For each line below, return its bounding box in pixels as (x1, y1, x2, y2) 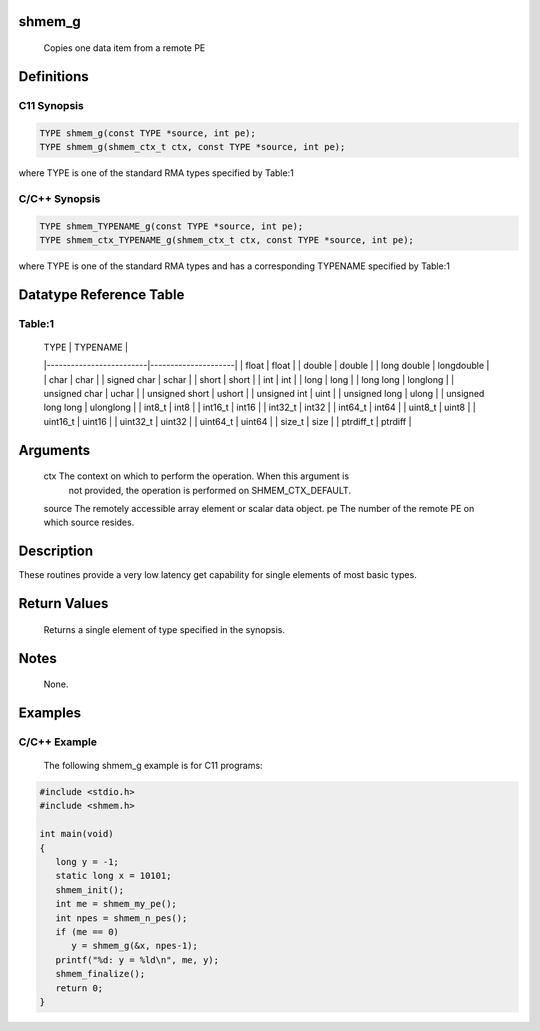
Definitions (18, 68, 89, 85)
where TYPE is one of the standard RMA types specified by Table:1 (18, 166, 294, 179)
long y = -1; (55, 856, 120, 867)
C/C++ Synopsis (18, 191, 101, 205)
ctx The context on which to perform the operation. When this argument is (43, 470, 350, 482)
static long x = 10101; (55, 870, 172, 882)
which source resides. (43, 516, 135, 529)
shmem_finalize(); (55, 968, 146, 980)
